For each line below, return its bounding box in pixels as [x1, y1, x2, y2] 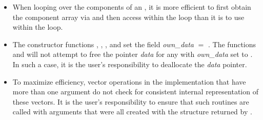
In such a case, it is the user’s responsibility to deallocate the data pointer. [12, 58, 247, 69]
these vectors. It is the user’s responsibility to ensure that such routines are [12, 96, 249, 107]
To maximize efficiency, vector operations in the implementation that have [12, 76, 246, 87]
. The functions [208, 38, 256, 49]
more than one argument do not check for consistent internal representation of [12, 86, 258, 97]
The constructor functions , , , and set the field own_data [12, 38, 194, 49]
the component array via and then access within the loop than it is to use [12, 11, 245, 22]
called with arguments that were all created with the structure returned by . [12, 106, 252, 117]
